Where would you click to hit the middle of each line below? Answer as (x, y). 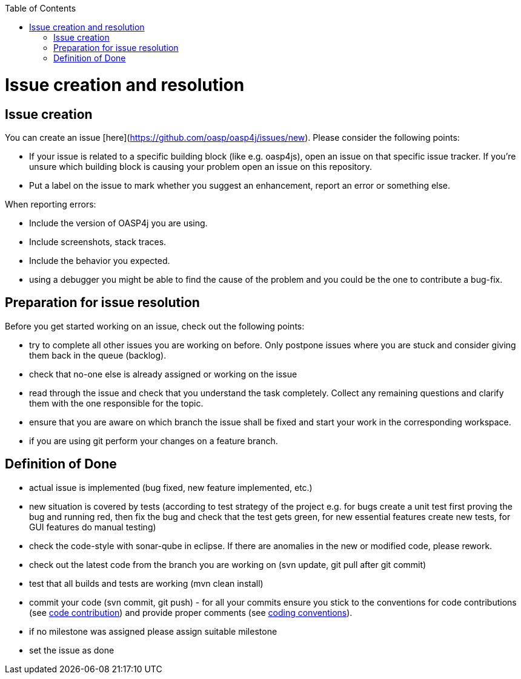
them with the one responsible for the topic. (116, 403)
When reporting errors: (51, 204)
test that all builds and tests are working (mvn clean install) (146, 583)
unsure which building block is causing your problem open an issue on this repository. (201, 166)
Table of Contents (41, 8)
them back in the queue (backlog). (98, 355)
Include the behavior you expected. (100, 260)
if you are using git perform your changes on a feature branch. (154, 441)
